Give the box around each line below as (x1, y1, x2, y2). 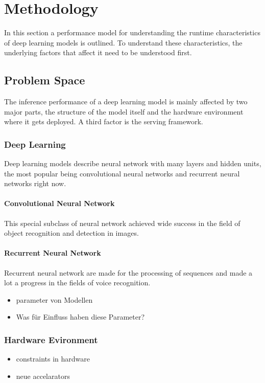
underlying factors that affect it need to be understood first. (4, 47, 192, 58)
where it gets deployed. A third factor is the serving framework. (4, 116, 203, 127)
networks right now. (4, 178, 66, 189)
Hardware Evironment (4, 333, 98, 346)
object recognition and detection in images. (4, 228, 139, 238)
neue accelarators (16, 370, 70, 381)
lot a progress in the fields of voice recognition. (4, 277, 151, 288)
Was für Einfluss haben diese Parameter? (16, 311, 145, 322)
